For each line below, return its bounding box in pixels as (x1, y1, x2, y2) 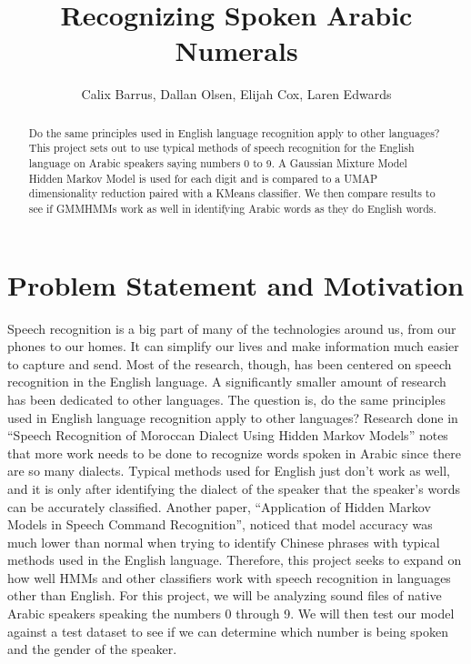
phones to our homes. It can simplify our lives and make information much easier (7, 337, 459, 356)
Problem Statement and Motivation (7, 266, 465, 303)
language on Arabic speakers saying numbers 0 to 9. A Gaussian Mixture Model (28, 156, 407, 171)
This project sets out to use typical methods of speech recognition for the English (28, 140, 415, 156)
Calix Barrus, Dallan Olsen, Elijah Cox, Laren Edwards (81, 85, 392, 104)
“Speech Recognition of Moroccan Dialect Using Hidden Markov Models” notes (7, 426, 448, 445)
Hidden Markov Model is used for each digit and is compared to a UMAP (28, 170, 378, 186)
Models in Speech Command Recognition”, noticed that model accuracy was (7, 515, 433, 534)
